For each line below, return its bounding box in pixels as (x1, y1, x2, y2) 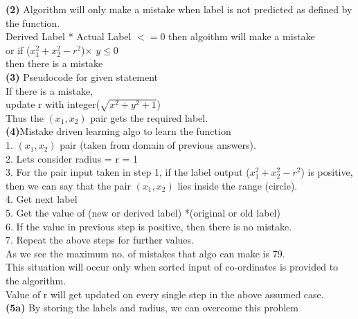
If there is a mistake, (6, 83, 93, 98)
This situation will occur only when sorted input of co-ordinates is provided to (6, 259, 339, 274)
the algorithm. (6, 273, 66, 288)
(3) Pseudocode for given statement (6, 69, 159, 84)
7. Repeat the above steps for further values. (6, 233, 194, 247)
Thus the (6, 110, 44, 125)
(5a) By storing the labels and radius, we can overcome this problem (6, 300, 298, 315)
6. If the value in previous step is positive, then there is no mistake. (6, 219, 292, 233)
